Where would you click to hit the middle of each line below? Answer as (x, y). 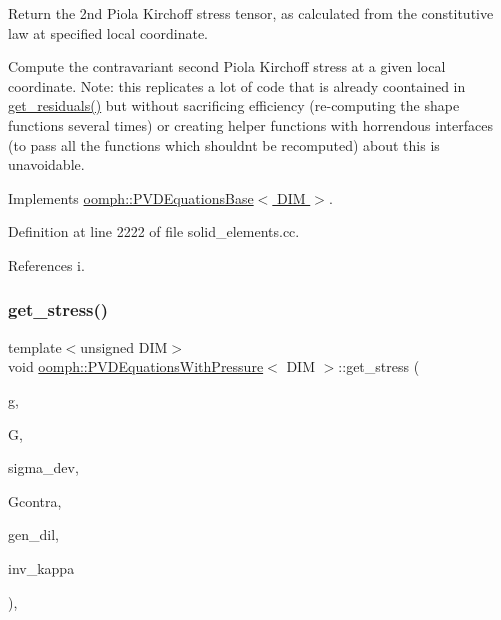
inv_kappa (41, 567)
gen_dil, (33, 534)
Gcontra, (35, 500)
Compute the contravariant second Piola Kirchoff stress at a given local (227, 66)
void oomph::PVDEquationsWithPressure (136, 366)
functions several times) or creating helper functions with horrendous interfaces (250, 124)
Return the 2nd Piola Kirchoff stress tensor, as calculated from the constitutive (251, 13)
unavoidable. (46, 164)
